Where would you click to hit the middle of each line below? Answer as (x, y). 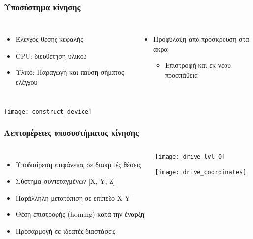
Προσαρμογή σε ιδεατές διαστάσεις (66, 230)
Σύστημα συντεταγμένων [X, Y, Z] (65, 181)
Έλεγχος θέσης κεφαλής (49, 39)
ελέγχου (27, 82)
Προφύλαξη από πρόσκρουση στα (201, 39)
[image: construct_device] (48, 111)
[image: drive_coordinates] (201, 172)
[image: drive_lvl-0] (190, 157)
